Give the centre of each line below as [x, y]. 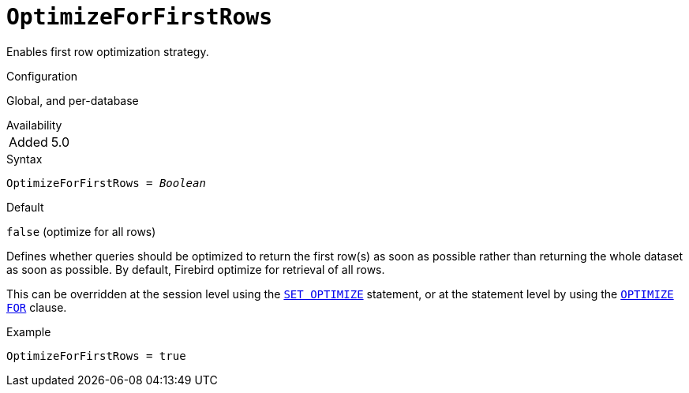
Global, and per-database [73, 100]
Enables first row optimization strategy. [108, 51]
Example [29, 331]
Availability [34, 125]
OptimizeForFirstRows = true [96, 356]
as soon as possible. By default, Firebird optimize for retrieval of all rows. [196, 269]
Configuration [42, 76]
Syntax [24, 159]
